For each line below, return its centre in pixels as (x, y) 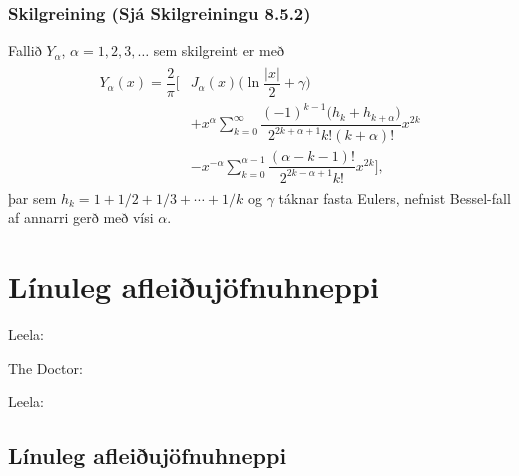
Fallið (25, 50)
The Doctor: (45, 367)
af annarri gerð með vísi (81, 217)
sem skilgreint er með (218, 50)
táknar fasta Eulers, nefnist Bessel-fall (394, 197)
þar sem (32, 197)
